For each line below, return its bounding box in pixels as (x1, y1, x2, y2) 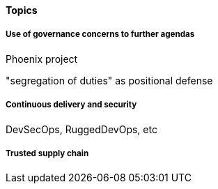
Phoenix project (6, 52, 78, 65)
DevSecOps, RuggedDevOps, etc (6, 123, 157, 135)
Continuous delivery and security (6, 100, 137, 110)
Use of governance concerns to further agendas (6, 29, 195, 40)
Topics (6, 4, 38, 16)
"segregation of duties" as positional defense (6, 74, 213, 86)
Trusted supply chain (6, 148, 89, 158)
